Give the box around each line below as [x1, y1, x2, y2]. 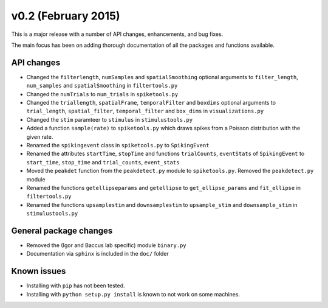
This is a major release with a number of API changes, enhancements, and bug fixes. [11, 30, 224, 38]
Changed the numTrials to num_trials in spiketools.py [26, 90, 179, 97]
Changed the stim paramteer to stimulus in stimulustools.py [26, 116, 193, 123]
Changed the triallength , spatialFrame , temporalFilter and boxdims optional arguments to [26, 99, 276, 107]
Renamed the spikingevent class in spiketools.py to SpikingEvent [26, 141, 210, 149]
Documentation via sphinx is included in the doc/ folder [26, 250, 169, 257]
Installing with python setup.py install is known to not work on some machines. [26, 290, 240, 298]
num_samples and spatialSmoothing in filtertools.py [26, 82, 178, 89]
